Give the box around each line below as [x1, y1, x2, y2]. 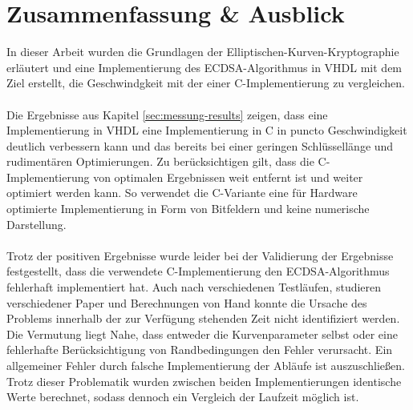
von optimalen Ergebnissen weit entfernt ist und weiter [93, 168, 363, 185]
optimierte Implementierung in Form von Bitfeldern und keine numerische [6, 200, 370, 217]
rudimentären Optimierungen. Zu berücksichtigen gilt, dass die [6, 153, 314, 170]
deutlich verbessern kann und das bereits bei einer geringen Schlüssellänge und [6, 137, 394, 154]
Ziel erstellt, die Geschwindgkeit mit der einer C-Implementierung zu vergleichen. [6, 74, 406, 91]
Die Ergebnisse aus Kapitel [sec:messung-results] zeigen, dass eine [6, 106, 328, 123]
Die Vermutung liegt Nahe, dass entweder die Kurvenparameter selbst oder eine [6, 325, 398, 342]
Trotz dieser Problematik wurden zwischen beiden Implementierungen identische [6, 372, 402, 389]
